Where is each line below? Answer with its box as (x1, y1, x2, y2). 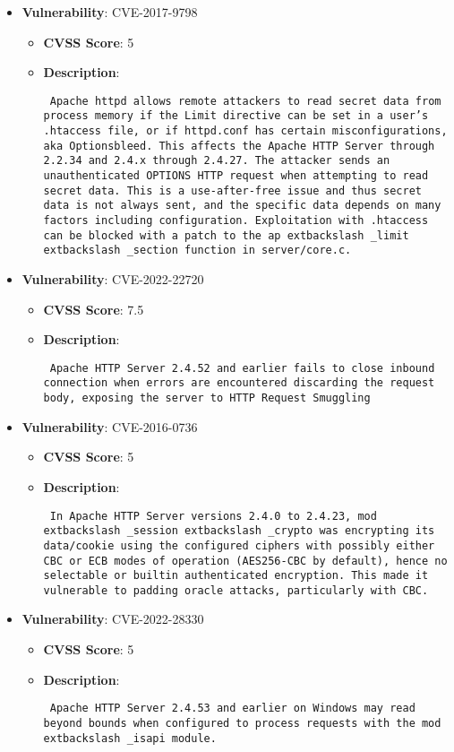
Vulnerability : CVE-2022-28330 (21, 609, 204, 628)
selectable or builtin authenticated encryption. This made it (43, 569, 429, 583)
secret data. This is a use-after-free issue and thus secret (43, 184, 422, 197)
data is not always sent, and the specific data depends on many (43, 199, 441, 212)
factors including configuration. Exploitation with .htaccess (43, 214, 429, 228)
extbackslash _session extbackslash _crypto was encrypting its (43, 524, 435, 538)
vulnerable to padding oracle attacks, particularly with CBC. (43, 583, 429, 597)
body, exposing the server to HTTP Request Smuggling (43, 392, 371, 405)
